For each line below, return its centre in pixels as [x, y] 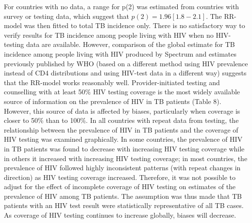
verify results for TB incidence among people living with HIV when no [109, 35]
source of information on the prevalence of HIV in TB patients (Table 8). [113, 101]
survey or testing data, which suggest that [67, 16]
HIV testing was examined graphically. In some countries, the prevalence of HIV [123, 139]
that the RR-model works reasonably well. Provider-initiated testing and [112, 82]
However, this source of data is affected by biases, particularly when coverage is [122, 111]
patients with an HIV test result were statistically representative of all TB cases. [124, 205]
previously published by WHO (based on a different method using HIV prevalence [126, 63]
